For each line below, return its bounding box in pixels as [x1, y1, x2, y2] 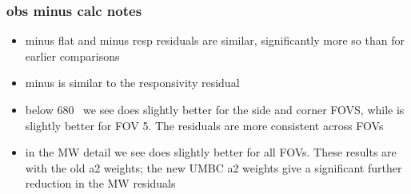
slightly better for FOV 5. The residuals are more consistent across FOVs [25, 117, 384, 133]
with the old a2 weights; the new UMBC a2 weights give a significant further [25, 159, 402, 176]
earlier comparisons [25, 47, 120, 64]
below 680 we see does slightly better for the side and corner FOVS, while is [25, 101, 405, 117]
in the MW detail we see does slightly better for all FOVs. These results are [25, 144, 397, 160]
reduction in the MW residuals [25, 175, 176, 192]
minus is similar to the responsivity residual [25, 74, 240, 91]
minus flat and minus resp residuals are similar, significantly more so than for [25, 32, 405, 49]
